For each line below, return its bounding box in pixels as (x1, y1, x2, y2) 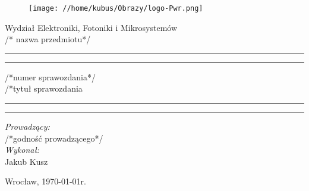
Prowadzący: (5, 120, 50, 133)
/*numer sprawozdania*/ (5, 70, 96, 83)
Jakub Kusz (5, 155, 48, 167)
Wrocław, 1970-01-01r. (5, 175, 87, 187)
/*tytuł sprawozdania (5, 82, 83, 95)
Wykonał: (5, 143, 40, 156)
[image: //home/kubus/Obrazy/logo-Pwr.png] (29, 4, 203, 12)
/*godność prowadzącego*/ (5, 131, 103, 144)
